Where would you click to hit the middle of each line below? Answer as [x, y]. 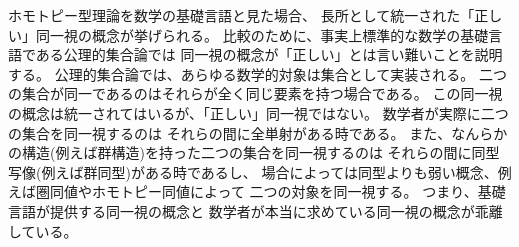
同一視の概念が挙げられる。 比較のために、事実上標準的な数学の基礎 [262, 34]
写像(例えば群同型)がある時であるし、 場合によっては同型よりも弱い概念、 [253, 171]
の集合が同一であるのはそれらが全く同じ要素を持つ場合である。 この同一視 [255, 93]
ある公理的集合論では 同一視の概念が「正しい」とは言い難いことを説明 [269, 54]
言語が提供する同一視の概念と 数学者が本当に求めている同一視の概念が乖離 [255, 210]
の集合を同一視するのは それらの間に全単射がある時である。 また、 [230, 132]
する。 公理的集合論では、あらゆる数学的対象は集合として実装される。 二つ [257, 73]
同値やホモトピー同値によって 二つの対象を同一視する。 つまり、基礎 [277, 191]
